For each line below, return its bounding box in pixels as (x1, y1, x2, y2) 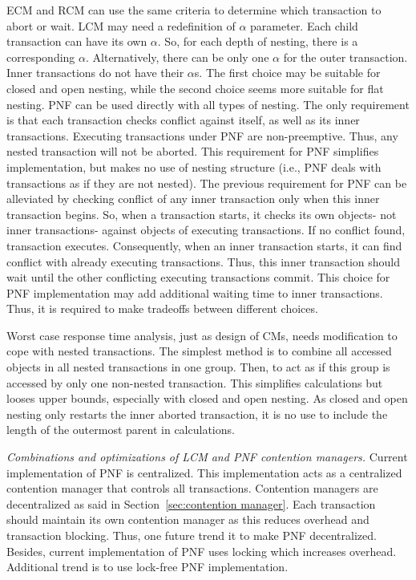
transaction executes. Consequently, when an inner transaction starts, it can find (6, 237, 402, 253)
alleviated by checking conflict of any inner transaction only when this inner (6, 190, 380, 207)
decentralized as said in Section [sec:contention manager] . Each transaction (6, 495, 376, 512)
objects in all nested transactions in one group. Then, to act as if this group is (6, 359, 390, 375)
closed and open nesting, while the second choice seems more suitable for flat (6, 79, 384, 96)
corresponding (6, 48, 75, 65)
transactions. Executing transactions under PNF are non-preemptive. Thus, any (6, 127, 398, 144)
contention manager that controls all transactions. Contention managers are (6, 480, 378, 497)
